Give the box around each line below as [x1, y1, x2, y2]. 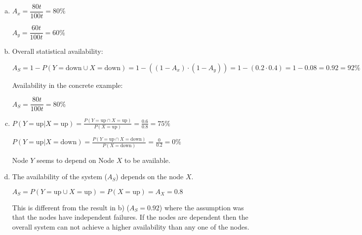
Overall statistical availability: [12, 46, 103, 56]
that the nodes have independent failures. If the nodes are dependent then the [12, 212, 248, 222]
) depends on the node [116, 171, 184, 182]
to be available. [124, 155, 170, 165]
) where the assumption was [159, 202, 244, 212]
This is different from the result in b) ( [12, 202, 129, 212]
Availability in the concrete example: [12, 79, 123, 90]
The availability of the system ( [12, 171, 108, 182]
